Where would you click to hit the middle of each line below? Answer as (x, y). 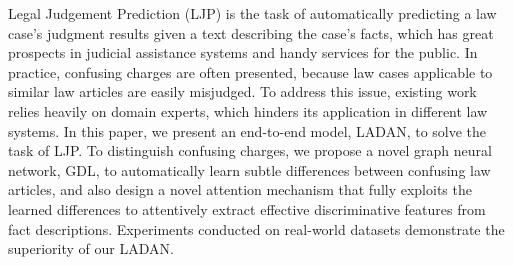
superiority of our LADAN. (91, 248)
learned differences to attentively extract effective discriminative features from (247, 208)
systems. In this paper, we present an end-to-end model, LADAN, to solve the (247, 130)
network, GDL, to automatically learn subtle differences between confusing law (249, 169)
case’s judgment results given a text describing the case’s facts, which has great (251, 32)
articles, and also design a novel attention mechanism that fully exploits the (240, 189)
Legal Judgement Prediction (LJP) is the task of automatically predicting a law (252, 13)
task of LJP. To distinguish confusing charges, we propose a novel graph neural (250, 150)
